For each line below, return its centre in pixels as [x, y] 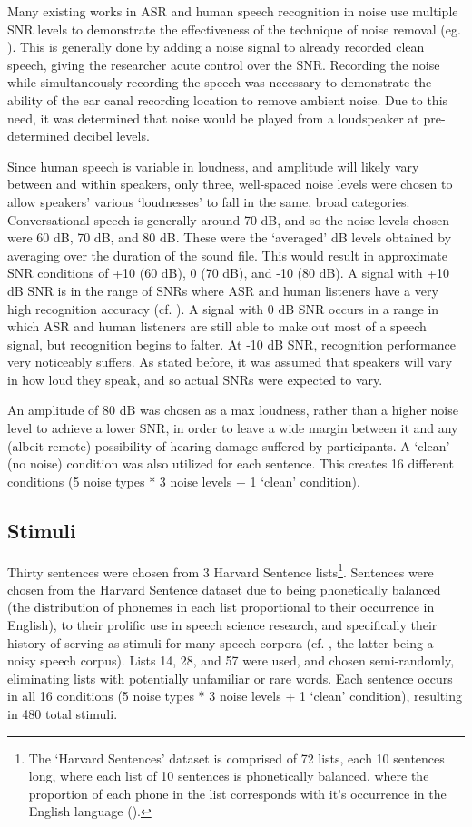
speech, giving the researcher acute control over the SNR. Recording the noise [224, 64]
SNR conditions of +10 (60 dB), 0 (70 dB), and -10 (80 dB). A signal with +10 [229, 273]
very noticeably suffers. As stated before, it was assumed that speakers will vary [230, 362]
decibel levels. [112, 136]
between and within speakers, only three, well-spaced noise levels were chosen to [230, 184]
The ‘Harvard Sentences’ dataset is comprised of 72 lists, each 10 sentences [236, 758]
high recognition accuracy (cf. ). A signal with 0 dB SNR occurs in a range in [223, 308]
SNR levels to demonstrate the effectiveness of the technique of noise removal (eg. [234, 29]
